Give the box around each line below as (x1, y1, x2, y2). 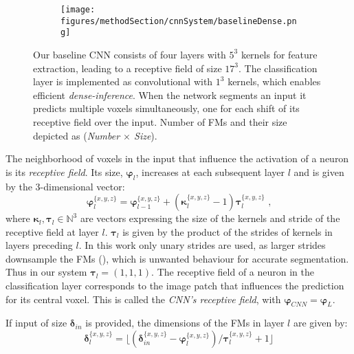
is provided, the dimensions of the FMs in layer (85, 316, 285, 330)
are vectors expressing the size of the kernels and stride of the (80, 211, 340, 225)
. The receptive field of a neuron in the (151, 265, 314, 279)
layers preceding (5, 238, 73, 252)
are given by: (293, 316, 348, 330)
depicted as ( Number (33, 128, 120, 142)
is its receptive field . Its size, (5, 164, 123, 179)
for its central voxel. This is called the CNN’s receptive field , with (5, 291, 281, 306)
